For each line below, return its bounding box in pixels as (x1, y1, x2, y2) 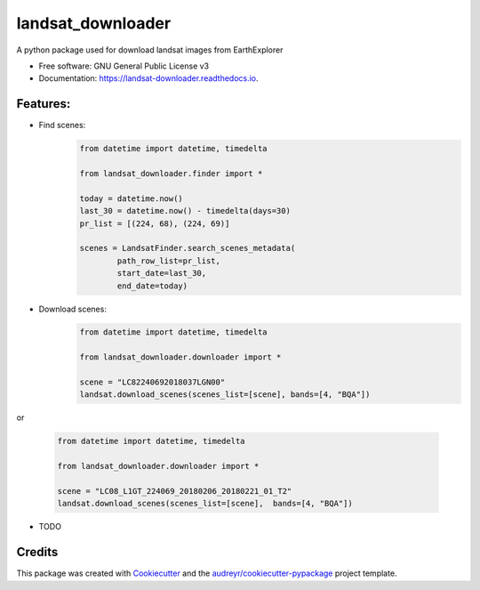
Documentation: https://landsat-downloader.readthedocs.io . (38, 73, 259, 84)
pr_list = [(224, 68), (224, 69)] (79, 218, 230, 229)
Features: (16, 96, 71, 111)
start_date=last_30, (116, 268, 207, 279)
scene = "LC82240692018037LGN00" (79, 377, 226, 387)
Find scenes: (38, 120, 86, 131)
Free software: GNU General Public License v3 (38, 61, 210, 71)
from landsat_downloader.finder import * (79, 169, 263, 178)
